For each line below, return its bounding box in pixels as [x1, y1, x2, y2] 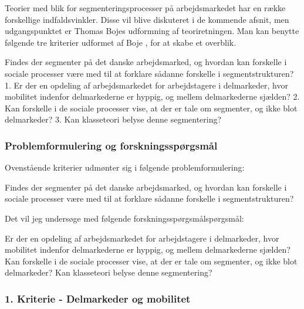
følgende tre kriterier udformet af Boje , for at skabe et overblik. [5, 36, 237, 48]
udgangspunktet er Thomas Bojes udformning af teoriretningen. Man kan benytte [5, 25, 299, 37]
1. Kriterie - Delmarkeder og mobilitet [5, 291, 191, 305]
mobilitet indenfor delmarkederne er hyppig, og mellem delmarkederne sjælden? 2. [5, 90, 300, 103]
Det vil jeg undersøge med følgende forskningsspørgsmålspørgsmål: [5, 212, 244, 224]
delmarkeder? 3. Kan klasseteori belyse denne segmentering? [5, 113, 222, 125]
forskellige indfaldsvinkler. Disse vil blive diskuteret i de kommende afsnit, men [5, 13, 289, 25]
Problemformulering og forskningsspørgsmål [5, 138, 218, 152]
